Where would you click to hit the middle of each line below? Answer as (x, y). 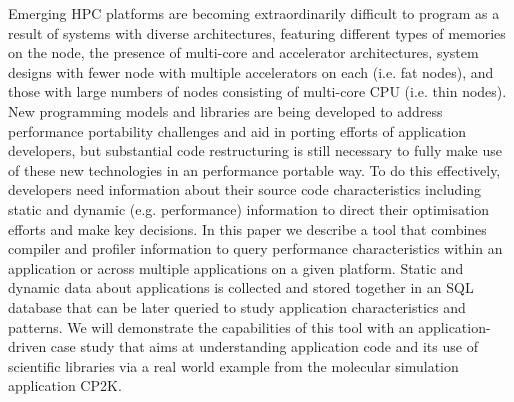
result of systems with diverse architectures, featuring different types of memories (257, 32)
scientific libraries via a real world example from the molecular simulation (233, 365)
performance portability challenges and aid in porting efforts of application (237, 130)
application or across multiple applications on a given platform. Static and (236, 267)
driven (27, 346)
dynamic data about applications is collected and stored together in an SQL (241, 287)
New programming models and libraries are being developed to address (225, 110)
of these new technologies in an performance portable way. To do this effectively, (254, 169)
